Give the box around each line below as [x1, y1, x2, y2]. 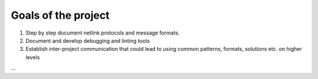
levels [25, 53, 40, 61]
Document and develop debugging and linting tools [25, 37, 150, 44]
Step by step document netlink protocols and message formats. [25, 29, 180, 36]
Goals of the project [11, 9, 110, 22]
